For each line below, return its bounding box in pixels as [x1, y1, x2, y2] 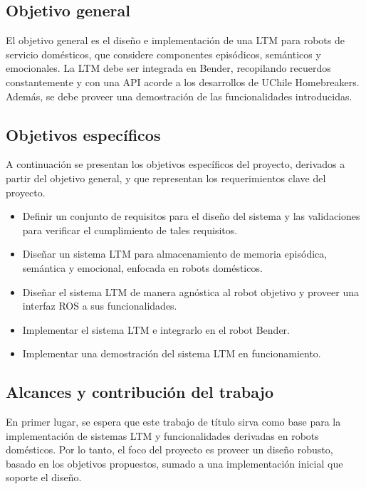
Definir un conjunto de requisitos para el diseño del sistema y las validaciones [22, 209, 360, 224]
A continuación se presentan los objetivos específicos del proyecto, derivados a [6, 157, 345, 172]
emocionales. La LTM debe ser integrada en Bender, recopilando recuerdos [6, 61, 331, 75]
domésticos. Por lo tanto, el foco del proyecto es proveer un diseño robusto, [6, 442, 333, 457]
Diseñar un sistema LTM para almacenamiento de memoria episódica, [22, 246, 328, 261]
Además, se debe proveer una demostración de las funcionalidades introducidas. [6, 88, 352, 103]
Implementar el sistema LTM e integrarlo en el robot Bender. [22, 322, 290, 337]
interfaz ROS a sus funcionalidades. [22, 298, 177, 313]
